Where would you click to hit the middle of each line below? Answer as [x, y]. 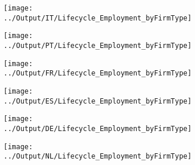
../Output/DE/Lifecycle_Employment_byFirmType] [98, 128]
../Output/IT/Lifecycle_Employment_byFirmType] [98, 18]
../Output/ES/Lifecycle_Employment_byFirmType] [98, 101]
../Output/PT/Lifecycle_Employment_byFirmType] [98, 45]
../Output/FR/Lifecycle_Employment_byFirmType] [98, 73]
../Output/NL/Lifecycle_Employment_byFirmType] [98, 157]
